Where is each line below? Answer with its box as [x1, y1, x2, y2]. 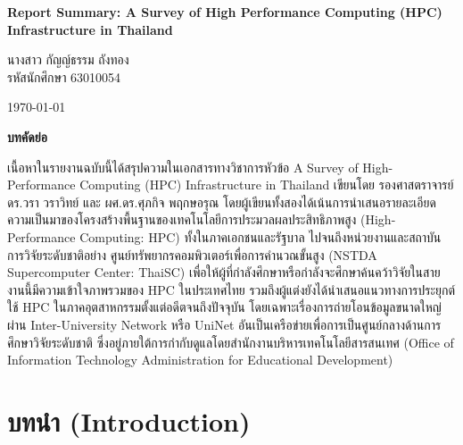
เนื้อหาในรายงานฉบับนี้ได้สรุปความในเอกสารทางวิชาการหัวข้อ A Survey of [7, 157, 359, 176]
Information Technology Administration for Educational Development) [7, 350, 393, 369]
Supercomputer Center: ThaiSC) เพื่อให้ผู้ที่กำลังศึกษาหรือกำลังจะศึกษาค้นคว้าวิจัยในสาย [7, 263, 441, 281]
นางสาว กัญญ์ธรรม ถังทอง [7, 50, 129, 69]
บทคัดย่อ [7, 127, 47, 146]
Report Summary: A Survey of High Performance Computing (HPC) [7, 3, 442, 21]
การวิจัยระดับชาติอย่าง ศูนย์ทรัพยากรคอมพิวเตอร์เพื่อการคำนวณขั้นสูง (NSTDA [7, 245, 377, 264]
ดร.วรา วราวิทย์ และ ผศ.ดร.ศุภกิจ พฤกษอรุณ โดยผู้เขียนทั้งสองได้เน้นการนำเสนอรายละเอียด [7, 192, 436, 211]
